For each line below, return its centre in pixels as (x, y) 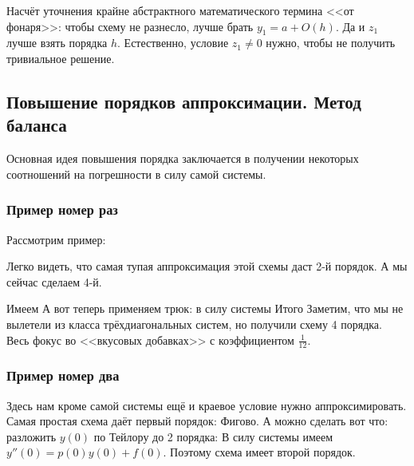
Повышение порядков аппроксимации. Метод (184, 101)
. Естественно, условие (173, 43)
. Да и (350, 26)
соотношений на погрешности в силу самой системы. (136, 174)
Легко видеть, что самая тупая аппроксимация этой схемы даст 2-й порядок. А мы (207, 266)
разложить (32, 436)
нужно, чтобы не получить (331, 43)
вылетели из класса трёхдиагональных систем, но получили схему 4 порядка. (194, 324)
